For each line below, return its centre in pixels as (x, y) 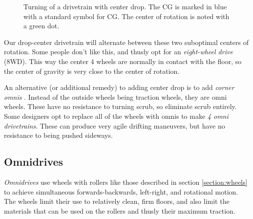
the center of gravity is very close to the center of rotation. (92, 71)
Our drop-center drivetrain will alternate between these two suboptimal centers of (126, 42)
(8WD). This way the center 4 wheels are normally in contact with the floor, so (123, 61)
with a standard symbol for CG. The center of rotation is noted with (126, 16)
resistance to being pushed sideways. (58, 135)
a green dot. (42, 26)
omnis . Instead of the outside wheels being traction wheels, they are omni (116, 97)
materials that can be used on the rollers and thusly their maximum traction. (120, 210)
